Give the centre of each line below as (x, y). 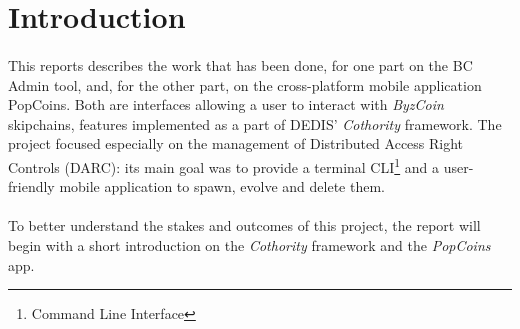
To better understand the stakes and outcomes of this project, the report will (244, 225)
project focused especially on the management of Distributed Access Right (236, 143)
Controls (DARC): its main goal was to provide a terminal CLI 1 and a (224, 165)
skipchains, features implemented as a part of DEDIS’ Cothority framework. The (255, 123)
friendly (31, 186)
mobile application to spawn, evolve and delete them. (222, 186)
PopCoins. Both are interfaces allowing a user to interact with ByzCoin (226, 104)
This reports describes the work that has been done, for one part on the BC (240, 64)
